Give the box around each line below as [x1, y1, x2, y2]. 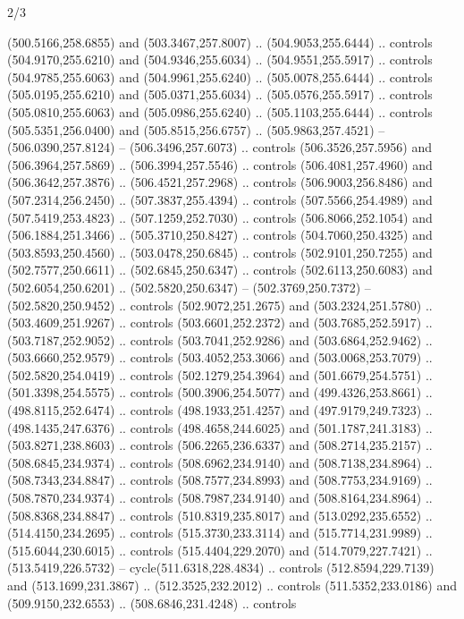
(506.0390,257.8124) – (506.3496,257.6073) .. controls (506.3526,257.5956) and [7, 138, 432, 157]
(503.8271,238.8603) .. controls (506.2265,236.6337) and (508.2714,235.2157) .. [7, 436, 433, 454]
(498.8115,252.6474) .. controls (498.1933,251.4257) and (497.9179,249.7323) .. [7, 401, 433, 420]
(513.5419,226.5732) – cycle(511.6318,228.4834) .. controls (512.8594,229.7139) [7, 558, 434, 577]
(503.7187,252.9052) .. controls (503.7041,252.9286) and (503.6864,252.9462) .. [7, 330, 433, 349]
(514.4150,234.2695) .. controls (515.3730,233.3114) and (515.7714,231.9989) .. [7, 523, 433, 542]
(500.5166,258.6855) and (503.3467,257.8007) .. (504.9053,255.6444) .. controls [7, 32, 433, 51]
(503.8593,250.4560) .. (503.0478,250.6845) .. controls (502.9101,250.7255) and [7, 242, 433, 261]
